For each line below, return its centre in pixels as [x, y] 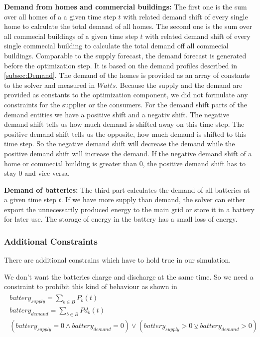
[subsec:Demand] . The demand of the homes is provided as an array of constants [127, 75]
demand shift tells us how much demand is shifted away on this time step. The [124, 124]
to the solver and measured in [50, 85]
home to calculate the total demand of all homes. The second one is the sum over [128, 26]
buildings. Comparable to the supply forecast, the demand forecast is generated [125, 55]
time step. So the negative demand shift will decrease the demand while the [120, 144]
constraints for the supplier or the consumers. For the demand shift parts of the [126, 104]
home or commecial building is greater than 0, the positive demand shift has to [125, 163]
